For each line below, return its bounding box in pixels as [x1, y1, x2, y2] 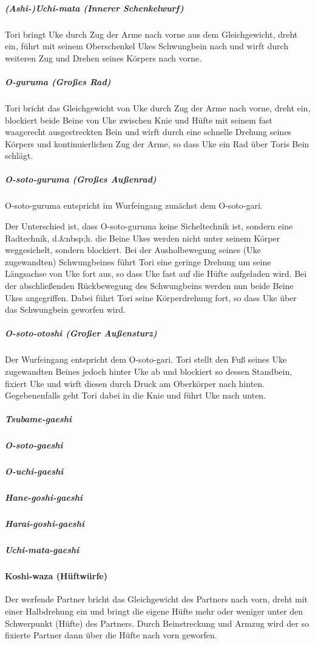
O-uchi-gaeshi [5, 465, 64, 478]
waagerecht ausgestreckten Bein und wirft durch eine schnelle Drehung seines [5, 125, 291, 138]
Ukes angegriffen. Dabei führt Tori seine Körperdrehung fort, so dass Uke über [5, 291, 297, 304]
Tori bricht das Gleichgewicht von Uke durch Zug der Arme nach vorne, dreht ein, [5, 101, 311, 114]
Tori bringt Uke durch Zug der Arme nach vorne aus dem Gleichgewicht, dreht [5, 27, 298, 40]
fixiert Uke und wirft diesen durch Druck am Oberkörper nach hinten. [5, 377, 265, 389]
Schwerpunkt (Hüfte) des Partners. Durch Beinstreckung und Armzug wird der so [5, 616, 309, 629]
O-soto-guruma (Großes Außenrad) [5, 173, 157, 186]
